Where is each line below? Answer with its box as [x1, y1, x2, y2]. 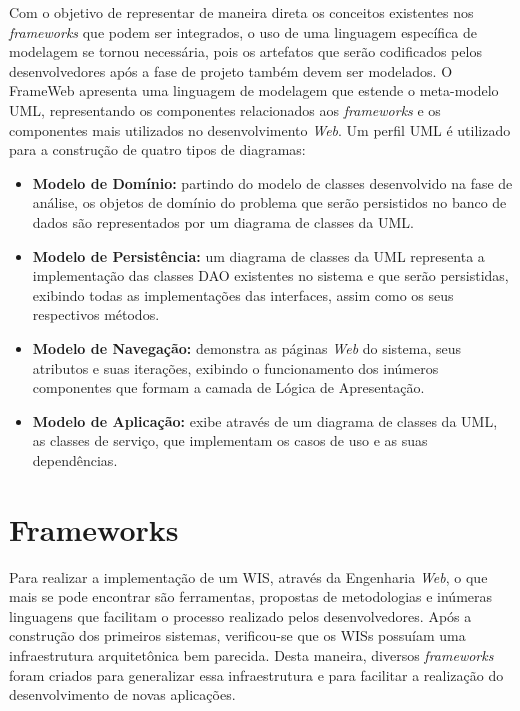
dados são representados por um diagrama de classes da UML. [32, 211, 414, 232]
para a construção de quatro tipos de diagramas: [9, 139, 306, 160]
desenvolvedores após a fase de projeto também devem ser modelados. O [9, 60, 453, 81]
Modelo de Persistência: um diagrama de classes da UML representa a [32, 245, 485, 266]
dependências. [32, 449, 118, 470]
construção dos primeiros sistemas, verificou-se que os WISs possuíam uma [9, 625, 466, 646]
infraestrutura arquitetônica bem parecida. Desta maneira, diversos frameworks [9, 644, 494, 665]
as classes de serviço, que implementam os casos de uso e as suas [32, 430, 428, 451]
